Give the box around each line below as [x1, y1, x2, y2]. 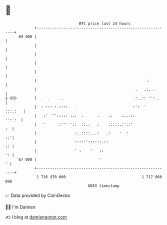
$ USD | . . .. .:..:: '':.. [5, 95, 160, 101]
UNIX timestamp [87, 183, 120, 188]
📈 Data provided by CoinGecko [5, 192, 70, 198]
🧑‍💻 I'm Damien [5, 204, 36, 210]
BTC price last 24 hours [79, 21, 131, 26]
